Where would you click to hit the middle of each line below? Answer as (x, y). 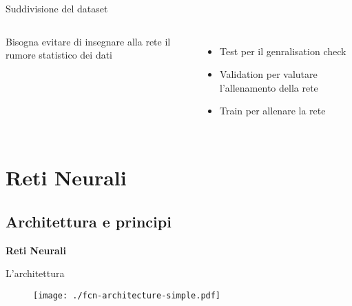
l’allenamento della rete (269, 87)
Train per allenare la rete (273, 111)
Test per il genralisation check (283, 51)
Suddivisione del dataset (57, 8)
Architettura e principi (89, 221)
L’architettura (35, 273)
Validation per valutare (269, 74)
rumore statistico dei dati (59, 55)
